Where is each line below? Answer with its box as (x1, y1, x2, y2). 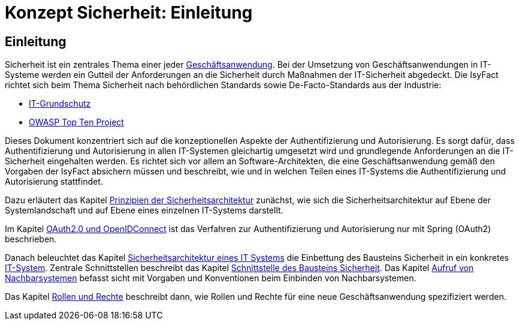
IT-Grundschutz (29, 98, 91, 109)
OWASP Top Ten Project (29, 117, 124, 128)
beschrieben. (5, 234, 57, 245)
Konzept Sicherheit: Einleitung (5, 2, 253, 23)
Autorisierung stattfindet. (5, 176, 103, 187)
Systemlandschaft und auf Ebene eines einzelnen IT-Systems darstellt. (5, 205, 283, 216)
